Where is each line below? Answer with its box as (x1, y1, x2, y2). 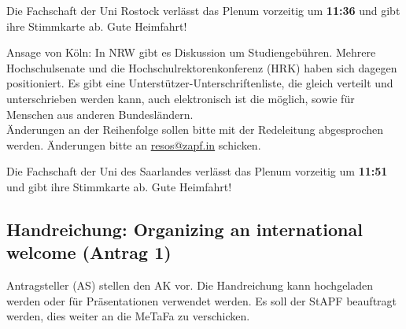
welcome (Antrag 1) (6, 240, 172, 264)
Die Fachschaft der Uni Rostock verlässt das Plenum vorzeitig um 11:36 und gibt (6, 2, 400, 18)
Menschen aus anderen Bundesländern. (6, 105, 194, 122)
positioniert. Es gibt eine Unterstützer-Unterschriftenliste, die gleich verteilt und (6, 75, 393, 91)
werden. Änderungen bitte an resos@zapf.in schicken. (6, 136, 261, 153)
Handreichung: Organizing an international (6, 216, 363, 241)
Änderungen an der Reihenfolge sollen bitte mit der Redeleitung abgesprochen (6, 121, 384, 138)
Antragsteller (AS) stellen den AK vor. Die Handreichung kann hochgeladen (6, 277, 374, 294)
